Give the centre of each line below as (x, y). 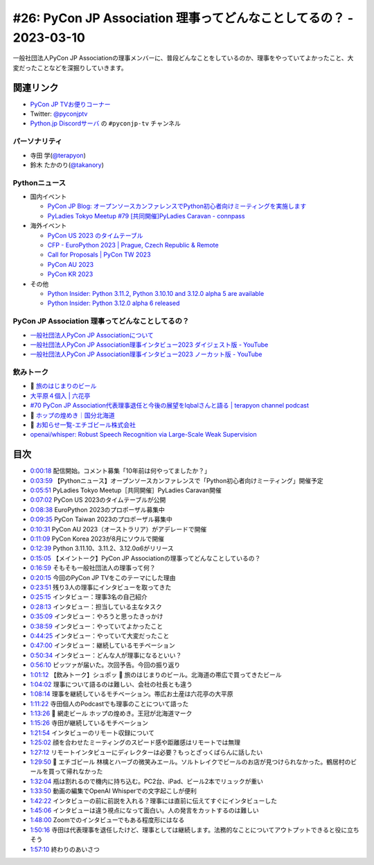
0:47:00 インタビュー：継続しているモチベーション (103, 645)
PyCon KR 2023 (70, 274)
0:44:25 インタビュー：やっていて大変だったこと (100, 636)
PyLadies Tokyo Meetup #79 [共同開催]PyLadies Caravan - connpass (146, 216)
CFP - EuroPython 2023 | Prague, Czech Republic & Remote (133, 245)
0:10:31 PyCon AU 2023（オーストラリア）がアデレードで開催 (118, 529)
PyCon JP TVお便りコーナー (70, 104)
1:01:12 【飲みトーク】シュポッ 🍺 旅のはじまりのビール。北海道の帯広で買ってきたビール (156, 674)
